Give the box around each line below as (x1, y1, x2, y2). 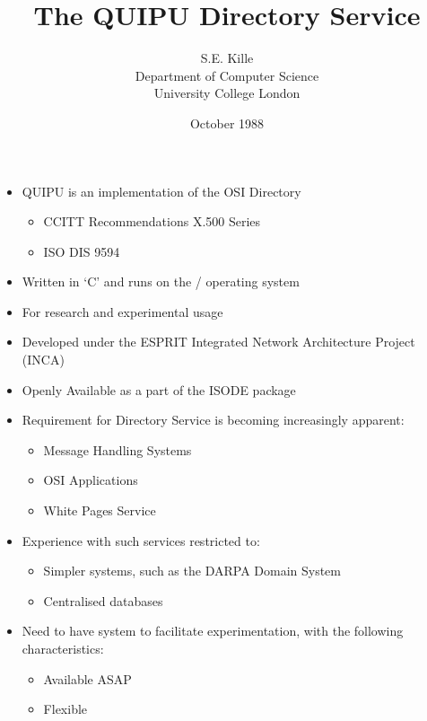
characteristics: (22, 639, 104, 657)
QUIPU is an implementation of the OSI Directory (22, 181, 301, 200)
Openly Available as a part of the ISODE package (22, 380, 296, 399)
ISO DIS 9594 (43, 242, 120, 260)
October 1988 (189, 113, 265, 132)
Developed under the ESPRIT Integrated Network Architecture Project (22, 332, 415, 351)
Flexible (43, 699, 88, 718)
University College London (153, 84, 301, 102)
